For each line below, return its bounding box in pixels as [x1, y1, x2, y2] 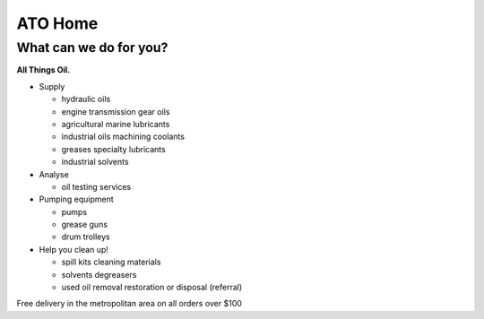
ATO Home [16, 13, 99, 33]
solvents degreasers [61, 269, 137, 280]
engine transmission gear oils [61, 106, 170, 116]
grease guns [61, 220, 108, 230]
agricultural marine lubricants [61, 118, 170, 129]
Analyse [39, 168, 69, 179]
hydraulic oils [61, 94, 111, 105]
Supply [39, 81, 65, 91]
